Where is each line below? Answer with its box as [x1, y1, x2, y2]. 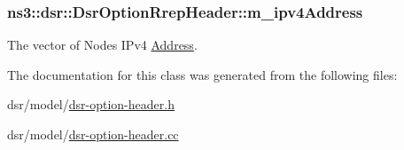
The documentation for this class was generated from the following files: [7, 65, 398, 83]
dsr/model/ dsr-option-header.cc [7, 125, 179, 143]
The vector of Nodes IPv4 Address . [7, 36, 198, 54]
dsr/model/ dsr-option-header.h [7, 95, 175, 114]
